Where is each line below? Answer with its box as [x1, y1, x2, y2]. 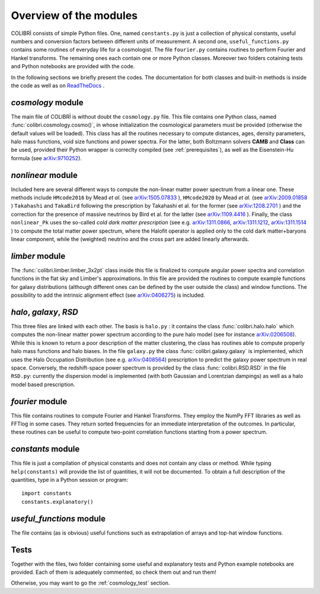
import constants [21, 490, 72, 497]
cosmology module [11, 97, 84, 107]
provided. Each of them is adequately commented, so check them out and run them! [11, 568, 216, 576]
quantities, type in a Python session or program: [11, 477, 129, 484]
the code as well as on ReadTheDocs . [11, 82, 105, 89]
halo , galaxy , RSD [11, 307, 78, 317]
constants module [11, 444, 80, 454]
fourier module [11, 396, 68, 406]
